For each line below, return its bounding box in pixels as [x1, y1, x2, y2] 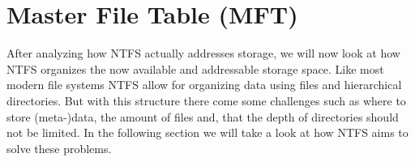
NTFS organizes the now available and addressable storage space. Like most [6, 60, 384, 77]
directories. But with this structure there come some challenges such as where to [6, 92, 406, 109]
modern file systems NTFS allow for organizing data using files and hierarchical [6, 76, 402, 93]
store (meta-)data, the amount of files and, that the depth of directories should [6, 108, 399, 125]
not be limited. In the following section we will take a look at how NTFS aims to [6, 124, 409, 141]
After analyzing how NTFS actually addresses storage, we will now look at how [6, 45, 400, 62]
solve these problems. [6, 139, 112, 156]
